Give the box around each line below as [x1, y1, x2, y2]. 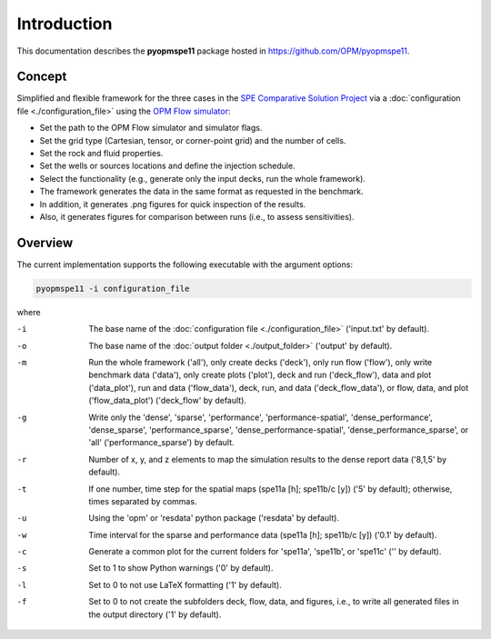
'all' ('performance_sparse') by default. [88, 437, 235, 448]
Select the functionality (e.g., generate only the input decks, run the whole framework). [39, 173, 366, 184]
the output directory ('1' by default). [88, 609, 222, 620]
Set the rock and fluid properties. [39, 148, 164, 159]
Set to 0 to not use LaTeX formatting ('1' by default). [88, 579, 282, 590]
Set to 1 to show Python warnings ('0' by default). [88, 563, 274, 574]
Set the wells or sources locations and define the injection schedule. [39, 160, 296, 172]
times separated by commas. [88, 495, 197, 506]
